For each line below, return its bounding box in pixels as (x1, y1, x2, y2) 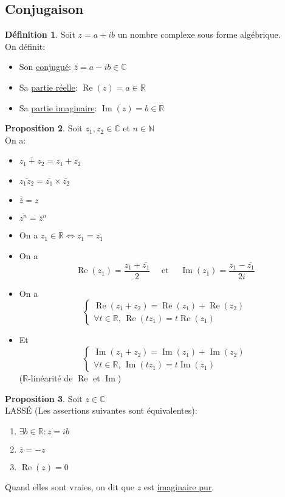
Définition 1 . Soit (5, 28, 75, 41)
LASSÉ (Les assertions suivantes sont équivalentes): (5, 404, 197, 417)
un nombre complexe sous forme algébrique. (117, 28, 281, 41)
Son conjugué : (19, 60, 72, 73)
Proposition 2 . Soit (5, 122, 83, 134)
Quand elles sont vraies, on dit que (5, 480, 134, 493)
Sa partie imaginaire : (19, 101, 97, 114)
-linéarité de (28, 371, 73, 384)
